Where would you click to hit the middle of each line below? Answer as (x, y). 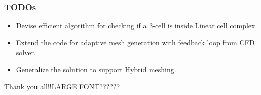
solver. (26, 52)
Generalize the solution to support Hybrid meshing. (96, 69)
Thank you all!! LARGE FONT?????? (62, 86)
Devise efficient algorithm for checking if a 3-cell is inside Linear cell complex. (137, 26)
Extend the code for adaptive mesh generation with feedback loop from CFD (135, 42)
